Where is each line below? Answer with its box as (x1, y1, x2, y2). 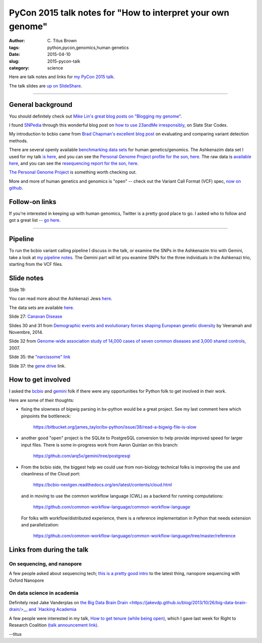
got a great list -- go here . (9, 217, 61, 223)
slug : (9, 58, 19, 64)
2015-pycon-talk (47, 58, 81, 64)
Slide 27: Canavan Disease (9, 313, 63, 319)
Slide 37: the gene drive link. (9, 363, 66, 369)
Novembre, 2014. (9, 329, 44, 335)
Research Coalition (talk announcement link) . (9, 622, 99, 628)
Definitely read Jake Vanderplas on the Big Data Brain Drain (9, 599, 128, 605)
